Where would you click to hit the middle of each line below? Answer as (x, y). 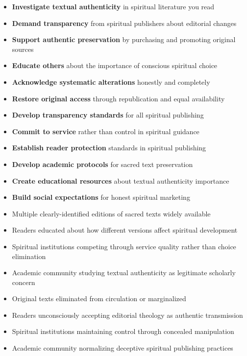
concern (24, 282)
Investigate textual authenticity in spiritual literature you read (113, 6)
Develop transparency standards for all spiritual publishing (108, 115)
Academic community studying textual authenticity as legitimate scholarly (124, 273)
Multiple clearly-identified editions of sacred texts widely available (111, 213)
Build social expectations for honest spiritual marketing (101, 197)
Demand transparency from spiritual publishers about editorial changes (124, 23)
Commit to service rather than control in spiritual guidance (106, 131)
